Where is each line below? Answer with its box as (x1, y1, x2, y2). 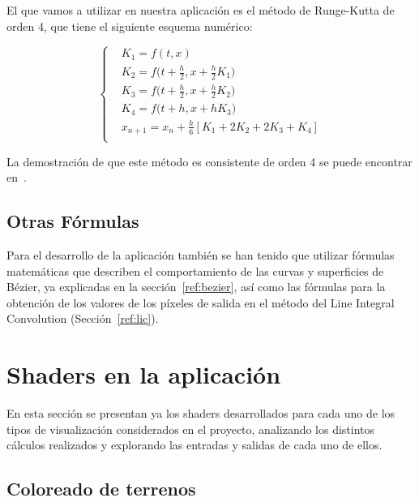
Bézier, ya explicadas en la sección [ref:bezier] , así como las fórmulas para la (6, 278, 386, 295)
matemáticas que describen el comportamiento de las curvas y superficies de (6, 262, 384, 279)
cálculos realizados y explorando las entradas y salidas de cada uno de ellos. (6, 436, 383, 453)
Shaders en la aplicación (6, 358, 281, 391)
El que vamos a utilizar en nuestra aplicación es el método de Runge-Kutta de (6, 2, 395, 18)
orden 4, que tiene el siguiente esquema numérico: (6, 17, 253, 34)
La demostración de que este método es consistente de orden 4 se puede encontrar (6, 152, 413, 169)
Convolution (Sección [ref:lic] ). (6, 310, 159, 327)
